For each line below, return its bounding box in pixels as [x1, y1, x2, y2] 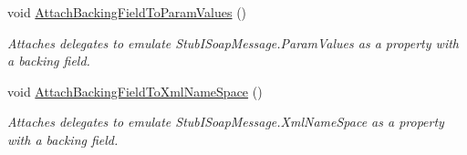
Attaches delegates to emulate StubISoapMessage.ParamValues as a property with [7, 33, 459, 52]
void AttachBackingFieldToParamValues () [7, 3, 247, 21]
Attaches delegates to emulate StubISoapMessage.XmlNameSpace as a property [7, 112, 444, 131]
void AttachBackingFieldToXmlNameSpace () [7, 81, 263, 100]
